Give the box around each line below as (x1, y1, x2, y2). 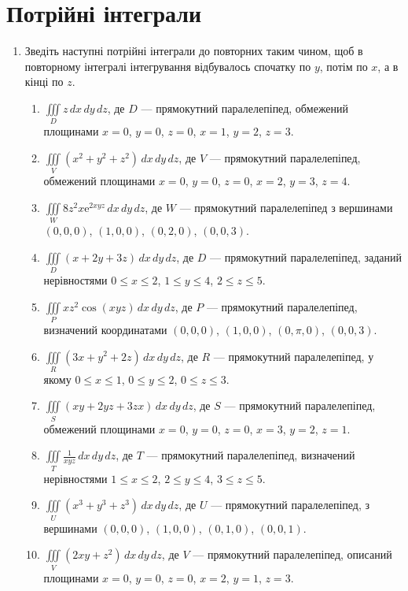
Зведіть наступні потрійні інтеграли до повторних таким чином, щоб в (24, 43, 363, 59)
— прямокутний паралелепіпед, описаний (193, 546, 392, 563)
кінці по (24, 73, 64, 90)
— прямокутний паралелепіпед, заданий (210, 248, 402, 265)
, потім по (319, 58, 368, 74)
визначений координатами (43, 321, 167, 337)
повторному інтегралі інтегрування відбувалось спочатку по (24, 58, 311, 74)
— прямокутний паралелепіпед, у (213, 348, 374, 364)
